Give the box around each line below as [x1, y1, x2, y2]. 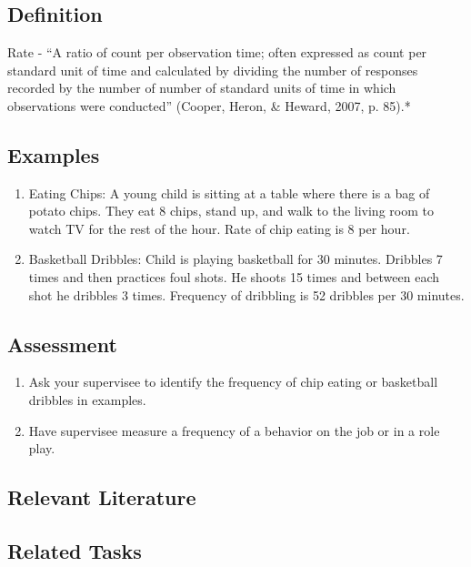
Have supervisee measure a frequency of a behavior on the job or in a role [28, 420, 440, 440]
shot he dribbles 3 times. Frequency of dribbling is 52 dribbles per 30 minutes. [28, 285, 465, 304]
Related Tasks [7, 536, 142, 564]
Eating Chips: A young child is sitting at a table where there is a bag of [28, 183, 430, 202]
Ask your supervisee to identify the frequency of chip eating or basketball [28, 372, 438, 391]
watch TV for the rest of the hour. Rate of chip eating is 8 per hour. [28, 218, 410, 238]
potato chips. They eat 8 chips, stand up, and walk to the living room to [28, 201, 434, 220]
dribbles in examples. [28, 390, 146, 409]
